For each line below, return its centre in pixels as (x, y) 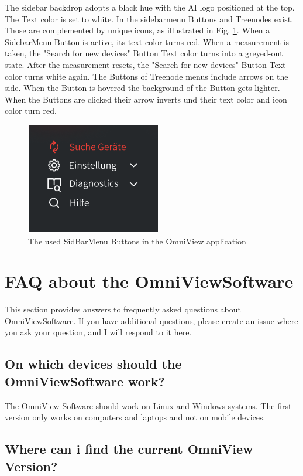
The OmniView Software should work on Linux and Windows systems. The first (148, 405)
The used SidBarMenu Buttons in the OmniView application (137, 241)
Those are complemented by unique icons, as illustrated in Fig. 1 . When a (137, 30)
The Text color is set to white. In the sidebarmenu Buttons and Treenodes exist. (149, 18)
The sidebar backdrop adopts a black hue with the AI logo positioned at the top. (150, 7)
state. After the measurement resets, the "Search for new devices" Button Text (145, 64)
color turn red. (31, 110)
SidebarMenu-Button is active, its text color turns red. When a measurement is (147, 41)
